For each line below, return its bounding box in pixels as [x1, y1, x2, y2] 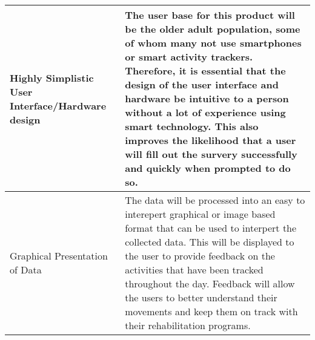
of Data [10, 263, 42, 276]
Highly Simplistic [10, 70, 94, 85]
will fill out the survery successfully [125, 147, 297, 161]
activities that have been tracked [125, 263, 264, 276]
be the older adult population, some [125, 22, 300, 36]
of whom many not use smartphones [125, 36, 302, 50]
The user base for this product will [125, 8, 295, 22]
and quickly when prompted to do [125, 161, 291, 175]
